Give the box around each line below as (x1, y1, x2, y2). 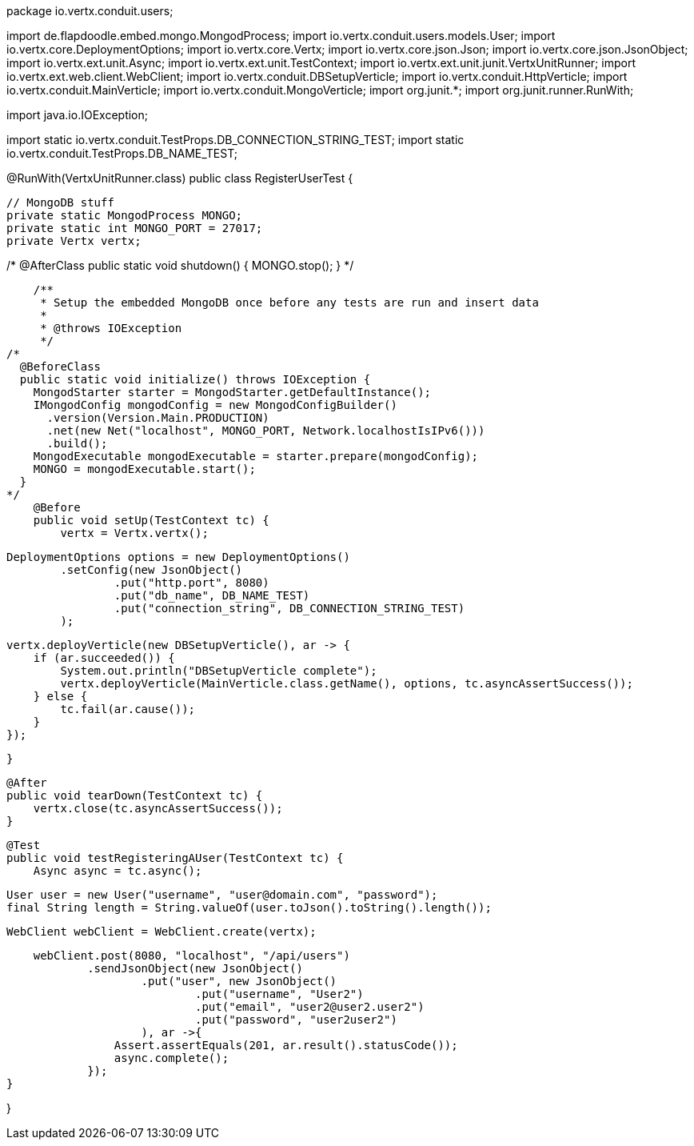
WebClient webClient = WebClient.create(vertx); (6, 925, 317, 938)
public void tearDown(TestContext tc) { (6, 789, 263, 802)
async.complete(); (114, 1052, 229, 1064)
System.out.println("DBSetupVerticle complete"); (60, 664, 377, 677)
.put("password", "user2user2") (195, 1013, 397, 1026)
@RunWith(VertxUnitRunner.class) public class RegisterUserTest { (6, 171, 353, 185)
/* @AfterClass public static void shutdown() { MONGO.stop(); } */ (6, 258, 354, 272)
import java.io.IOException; (6, 108, 148, 122)
